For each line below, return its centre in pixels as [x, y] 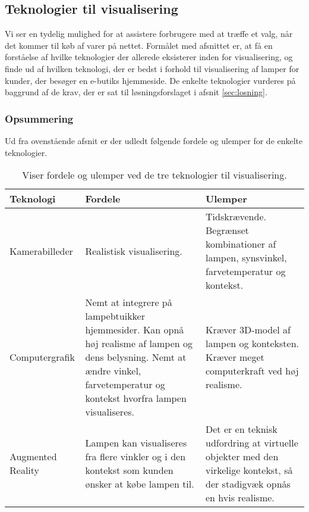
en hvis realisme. [240, 498]
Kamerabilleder [41, 251]
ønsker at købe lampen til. [140, 484]
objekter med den [242, 457]
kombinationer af [241, 244]
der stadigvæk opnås [248, 484]
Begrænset [227, 230]
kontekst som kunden [129, 470]
